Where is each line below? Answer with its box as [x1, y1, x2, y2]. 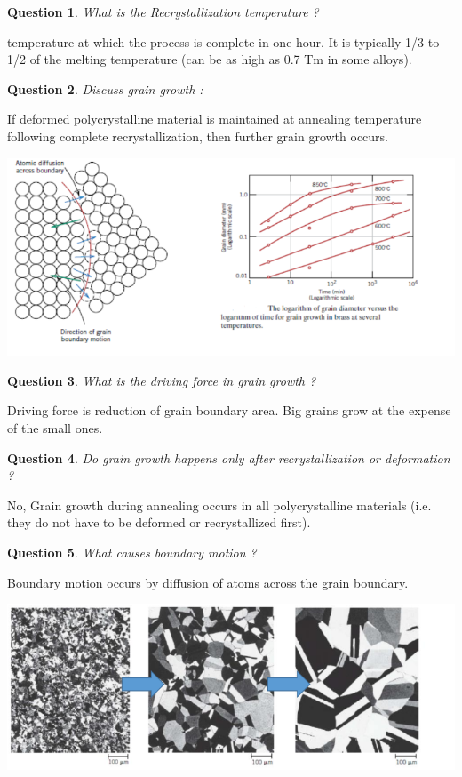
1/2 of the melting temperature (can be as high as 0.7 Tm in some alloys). [7, 50, 412, 68]
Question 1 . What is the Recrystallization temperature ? [7, 3, 319, 20]
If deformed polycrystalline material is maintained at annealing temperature [7, 109, 422, 128]
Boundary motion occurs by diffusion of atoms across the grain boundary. [7, 573, 409, 591]
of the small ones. [7, 419, 103, 437]
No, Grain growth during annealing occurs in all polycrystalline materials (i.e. [7, 495, 432, 514]
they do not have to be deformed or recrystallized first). [7, 513, 311, 532]
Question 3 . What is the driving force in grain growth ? [7, 371, 316, 389]
